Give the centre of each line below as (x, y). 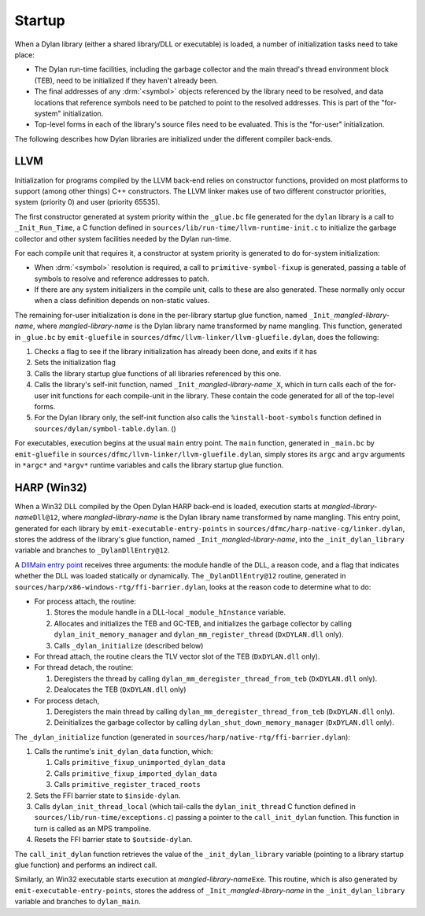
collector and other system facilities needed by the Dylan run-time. (123, 238)
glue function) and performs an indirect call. (86, 865)
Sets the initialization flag (75, 363)
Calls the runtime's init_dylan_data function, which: (124, 752)
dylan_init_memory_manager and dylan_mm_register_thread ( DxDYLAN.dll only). (199, 634)
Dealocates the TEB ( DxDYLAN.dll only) (120, 689)
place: (25, 54)
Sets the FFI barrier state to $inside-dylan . (107, 796)
